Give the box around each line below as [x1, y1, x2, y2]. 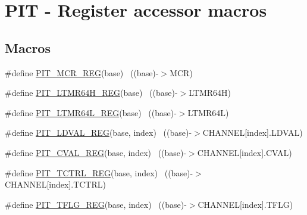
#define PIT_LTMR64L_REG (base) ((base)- [5, 106, 177, 119]
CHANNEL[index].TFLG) [198, 198, 293, 210]
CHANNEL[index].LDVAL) [202, 126, 303, 139]
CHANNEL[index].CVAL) [197, 146, 292, 158]
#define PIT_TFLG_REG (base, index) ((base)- [5, 198, 187, 210]
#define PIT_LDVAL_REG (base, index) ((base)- [5, 126, 192, 139]
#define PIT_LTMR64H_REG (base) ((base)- [5, 86, 178, 99]
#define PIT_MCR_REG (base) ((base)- [5, 66, 159, 79]
